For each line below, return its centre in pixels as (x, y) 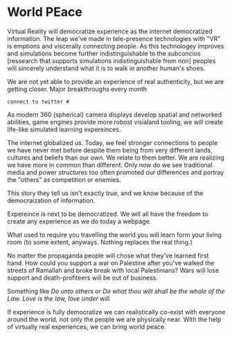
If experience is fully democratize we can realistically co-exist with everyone (116, 312)
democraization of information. (51, 200)
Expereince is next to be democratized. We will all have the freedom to (108, 214)
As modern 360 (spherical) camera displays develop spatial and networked (115, 115)
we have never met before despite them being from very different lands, (110, 150)
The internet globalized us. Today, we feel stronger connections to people (113, 142)
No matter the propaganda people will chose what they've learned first (108, 255)
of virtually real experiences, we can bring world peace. (87, 326)
